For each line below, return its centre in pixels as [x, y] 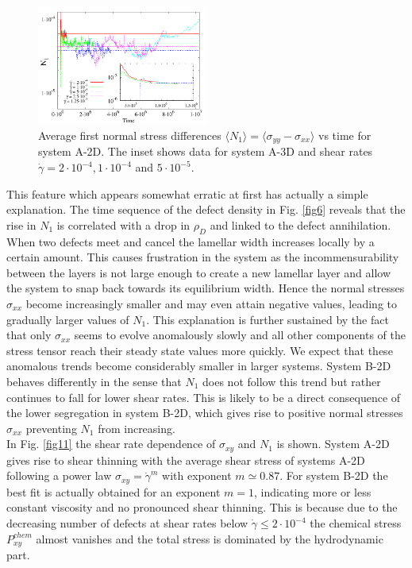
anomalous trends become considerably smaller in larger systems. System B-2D [199, 366]
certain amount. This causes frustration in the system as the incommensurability [203, 257]
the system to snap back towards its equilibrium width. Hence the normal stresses [206, 288]
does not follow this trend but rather [292, 381]
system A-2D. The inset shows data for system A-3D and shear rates [206, 151]
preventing [51, 428]
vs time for [345, 135]
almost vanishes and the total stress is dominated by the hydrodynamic [210, 538]
